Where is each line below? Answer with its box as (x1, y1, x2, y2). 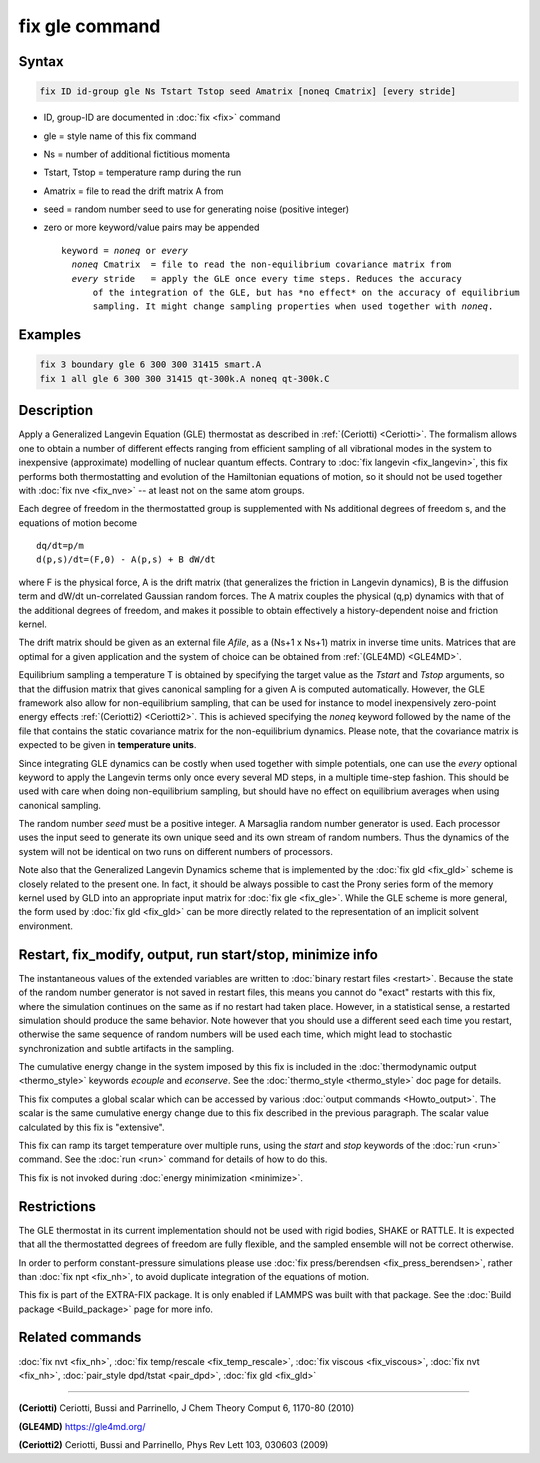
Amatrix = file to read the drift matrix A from (43, 185, 224, 197)
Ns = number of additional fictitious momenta (43, 148, 230, 160)
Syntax (18, 53, 64, 70)
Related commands (18, 1329, 142, 1346)
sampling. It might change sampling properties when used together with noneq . (92, 301, 494, 312)
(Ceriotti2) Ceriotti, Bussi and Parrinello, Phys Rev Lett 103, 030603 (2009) (18, 1439, 329, 1451)
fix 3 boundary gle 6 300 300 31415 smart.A (39, 359, 262, 370)
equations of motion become (18, 516, 138, 529)
